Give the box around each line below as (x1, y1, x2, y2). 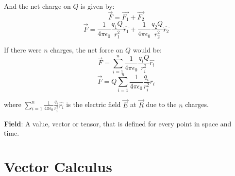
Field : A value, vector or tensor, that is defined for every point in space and (4, 118, 232, 128)
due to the (146, 99, 177, 109)
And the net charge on (4, 1, 71, 11)
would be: (133, 45, 162, 55)
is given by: (81, 1, 115, 11)
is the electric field (66, 99, 121, 109)
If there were (4, 45, 42, 55)
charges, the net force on (50, 45, 123, 55)
